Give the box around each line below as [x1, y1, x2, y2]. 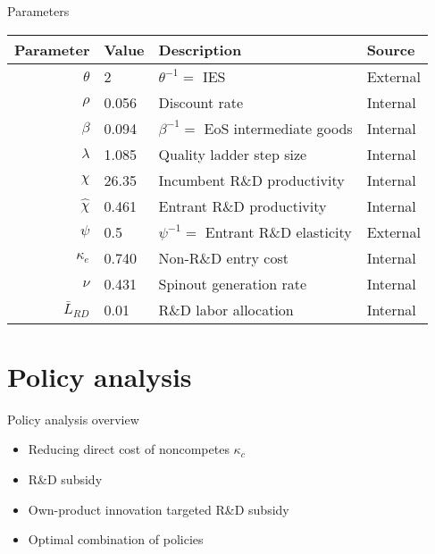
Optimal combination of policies [28, 530, 204, 549]
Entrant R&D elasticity [205, 221, 352, 242]
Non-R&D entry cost [158, 247, 289, 268]
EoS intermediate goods [204, 117, 353, 138]
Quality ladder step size [158, 143, 307, 164]
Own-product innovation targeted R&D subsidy [28, 499, 289, 518]
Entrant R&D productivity [158, 195, 327, 216]
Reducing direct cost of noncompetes [28, 440, 230, 458]
